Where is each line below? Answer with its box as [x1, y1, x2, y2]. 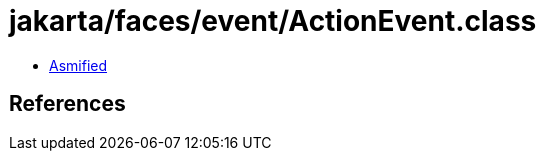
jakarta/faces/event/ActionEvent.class [9, 4, 537, 38]
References [9, 91, 126, 117]
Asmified [49, 56, 108, 74]
